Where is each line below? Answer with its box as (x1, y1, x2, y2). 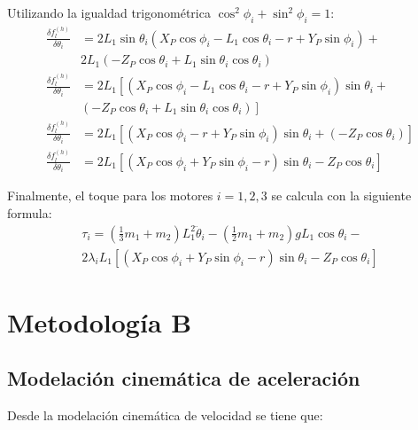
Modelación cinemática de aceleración (7, 364, 360, 392)
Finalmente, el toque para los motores (7, 186, 213, 205)
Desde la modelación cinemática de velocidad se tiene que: (7, 406, 323, 425)
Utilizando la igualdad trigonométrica (7, 4, 211, 21)
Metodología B (7, 303, 192, 340)
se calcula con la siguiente (271, 186, 412, 205)
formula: (7, 203, 52, 222)
